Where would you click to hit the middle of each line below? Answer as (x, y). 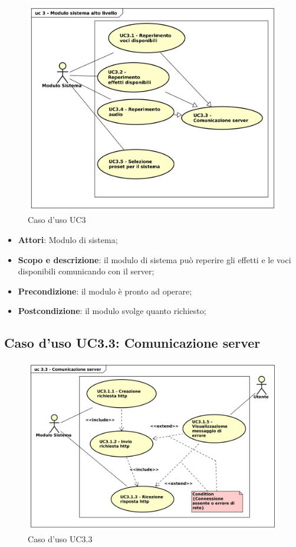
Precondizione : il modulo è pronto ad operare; (105, 291)
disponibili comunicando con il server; (86, 271)
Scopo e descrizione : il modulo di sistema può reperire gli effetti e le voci (154, 259)
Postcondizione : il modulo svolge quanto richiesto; (112, 311)
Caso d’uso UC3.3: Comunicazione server (132, 343)
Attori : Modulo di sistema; (68, 239)
